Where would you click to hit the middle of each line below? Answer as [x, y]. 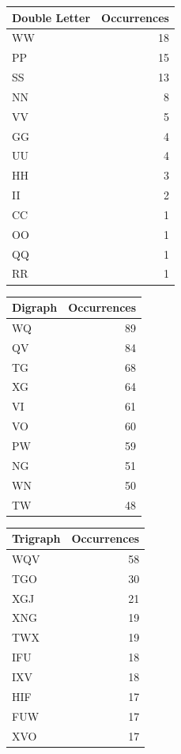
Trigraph [36, 538]
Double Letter [51, 17]
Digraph [35, 307]
